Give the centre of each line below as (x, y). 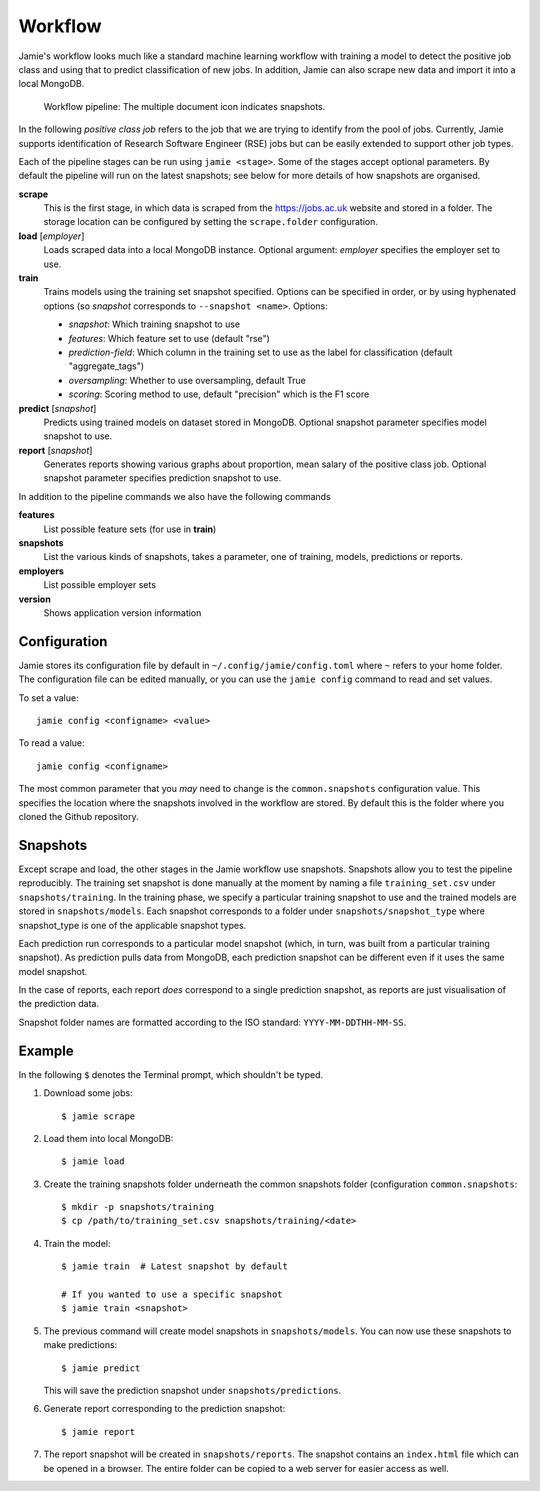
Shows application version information (122, 613)
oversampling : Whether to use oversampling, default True (187, 380)
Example (46, 1050)
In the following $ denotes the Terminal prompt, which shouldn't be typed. (171, 1074)
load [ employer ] (51, 236)
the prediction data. (59, 1004)
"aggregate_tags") (106, 366)
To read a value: (51, 743)
